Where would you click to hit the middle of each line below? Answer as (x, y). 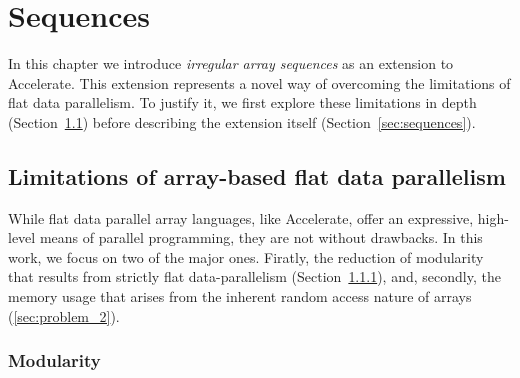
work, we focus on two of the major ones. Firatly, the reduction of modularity (246, 256)
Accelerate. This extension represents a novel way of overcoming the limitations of (259, 82)
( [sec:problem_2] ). (64, 315)
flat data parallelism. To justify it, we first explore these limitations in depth (242, 102)
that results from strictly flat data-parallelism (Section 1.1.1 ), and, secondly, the (254, 276)
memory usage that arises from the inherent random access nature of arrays (240, 296)
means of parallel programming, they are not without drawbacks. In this (261, 237)
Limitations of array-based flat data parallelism (257, 175)
